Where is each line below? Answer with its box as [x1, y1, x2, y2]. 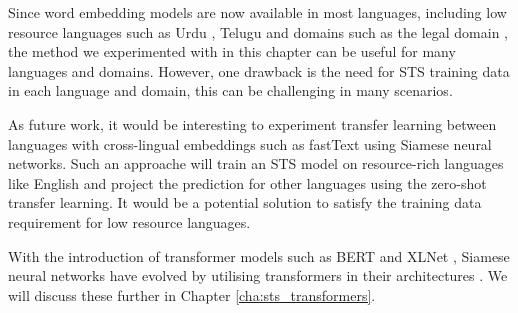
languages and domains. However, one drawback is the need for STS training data [8, 60, 510, 81]
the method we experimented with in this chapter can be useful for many [8, 41, 456, 62]
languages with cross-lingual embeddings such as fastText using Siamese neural [8, 133, 492, 154]
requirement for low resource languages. [8, 211, 251, 232]
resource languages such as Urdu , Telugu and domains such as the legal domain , [8, 21, 508, 42]
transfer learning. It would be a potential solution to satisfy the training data [8, 192, 482, 213]
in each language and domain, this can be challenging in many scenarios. [8, 80, 453, 101]
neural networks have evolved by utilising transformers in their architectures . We [8, 265, 508, 286]
